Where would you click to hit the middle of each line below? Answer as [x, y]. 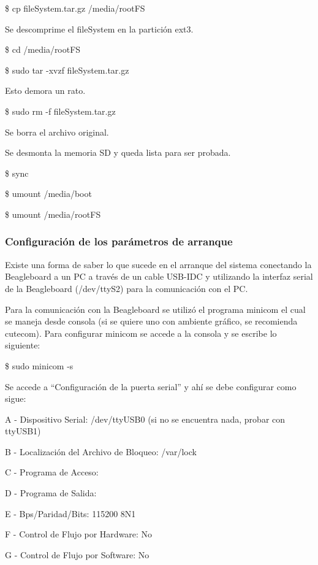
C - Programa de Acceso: [52, 472]
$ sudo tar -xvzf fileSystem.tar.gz [67, 70]
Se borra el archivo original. [57, 132]
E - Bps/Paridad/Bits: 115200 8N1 [70, 513]
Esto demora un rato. [45, 90]
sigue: [16, 398]
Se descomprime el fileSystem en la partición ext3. [99, 29]
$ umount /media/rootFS [53, 214]
